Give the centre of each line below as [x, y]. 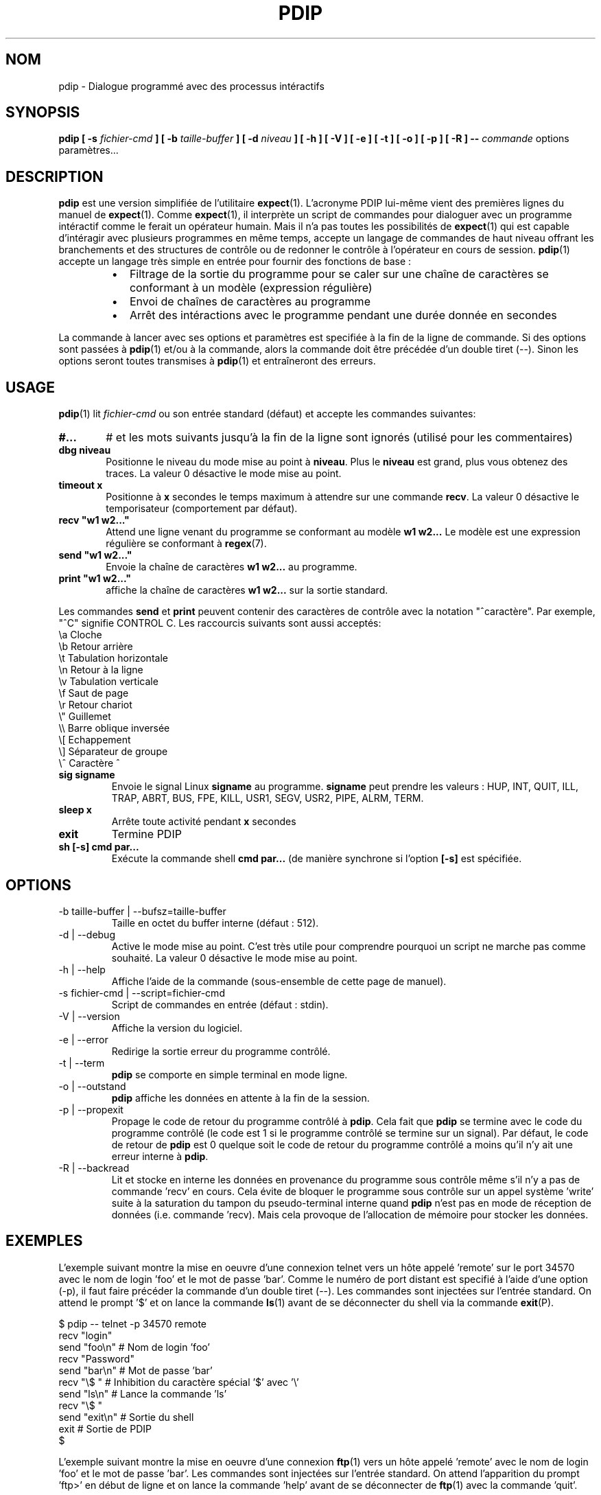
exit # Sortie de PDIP [105, 1428]
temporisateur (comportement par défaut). [202, 509]
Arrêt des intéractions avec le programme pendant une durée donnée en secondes [343, 315]
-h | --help [82, 969]
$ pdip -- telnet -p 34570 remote [133, 1323]
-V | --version [89, 1016]
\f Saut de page [94, 693]
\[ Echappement [95, 740]
